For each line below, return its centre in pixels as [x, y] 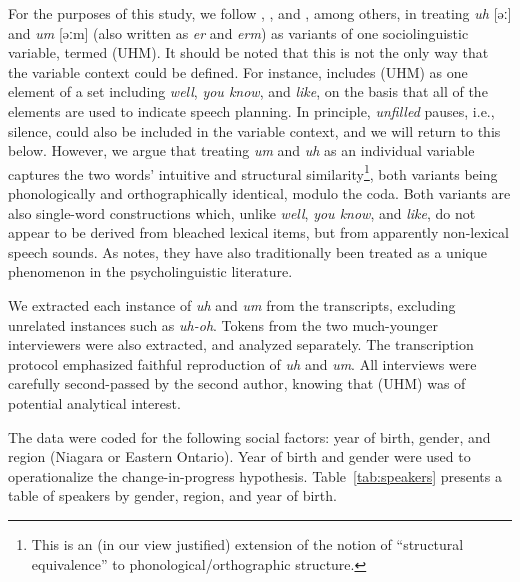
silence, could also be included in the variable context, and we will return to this [254, 130]
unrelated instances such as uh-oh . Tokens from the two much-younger [223, 324]
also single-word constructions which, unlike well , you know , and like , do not [242, 212]
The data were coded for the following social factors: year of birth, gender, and [249, 436]
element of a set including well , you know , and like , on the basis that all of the [248, 91]
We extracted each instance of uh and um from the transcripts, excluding [232, 304]
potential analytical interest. [94, 402]
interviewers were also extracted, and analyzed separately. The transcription [241, 344]
